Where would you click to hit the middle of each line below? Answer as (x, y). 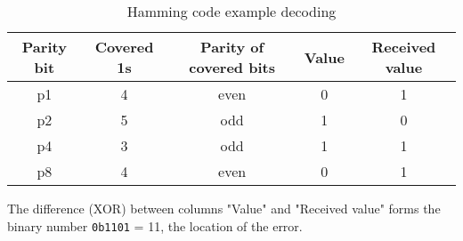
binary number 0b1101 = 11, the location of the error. (155, 225)
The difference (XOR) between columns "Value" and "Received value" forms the (224, 208)
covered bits (232, 67)
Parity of (232, 47)
